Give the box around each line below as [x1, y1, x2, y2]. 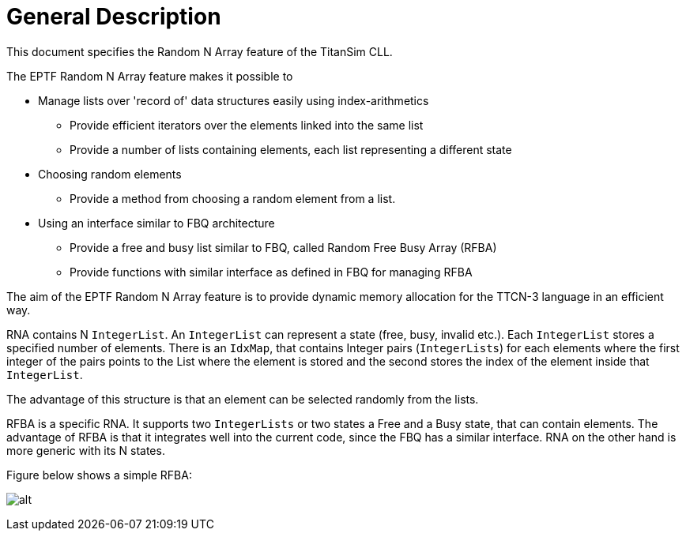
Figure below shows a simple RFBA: [6, 468, 192, 482]
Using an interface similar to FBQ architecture [38, 216, 275, 230]
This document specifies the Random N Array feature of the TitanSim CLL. [6, 44, 393, 58]
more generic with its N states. [6, 443, 165, 457]
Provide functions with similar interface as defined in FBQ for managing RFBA [70, 265, 473, 279]
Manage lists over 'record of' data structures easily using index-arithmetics [38, 93, 429, 107]
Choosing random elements [38, 167, 182, 181]
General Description [6, 3, 221, 30]
